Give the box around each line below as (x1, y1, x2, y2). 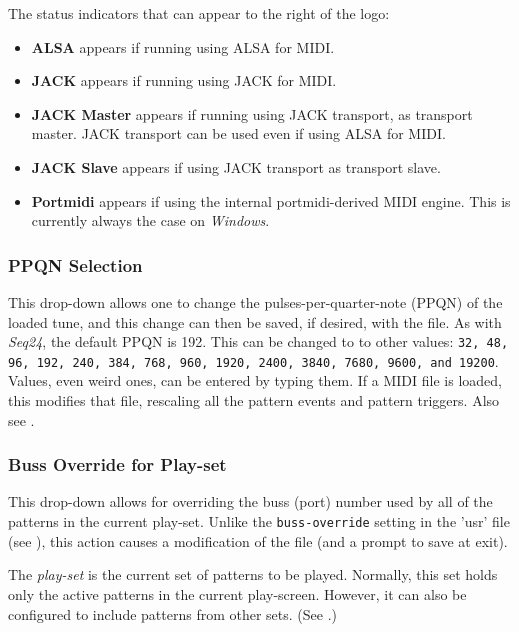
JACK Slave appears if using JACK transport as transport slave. (31, 156, 441, 177)
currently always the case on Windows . (31, 210, 270, 231)
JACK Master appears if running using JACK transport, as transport (31, 103, 473, 124)
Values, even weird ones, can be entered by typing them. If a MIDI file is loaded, (8, 370, 502, 391)
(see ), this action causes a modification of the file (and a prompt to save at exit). (8, 530, 508, 551)
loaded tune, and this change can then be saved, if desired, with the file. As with (8, 311, 502, 332)
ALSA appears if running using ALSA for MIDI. (31, 36, 335, 57)
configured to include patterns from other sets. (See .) (8, 603, 337, 624)
